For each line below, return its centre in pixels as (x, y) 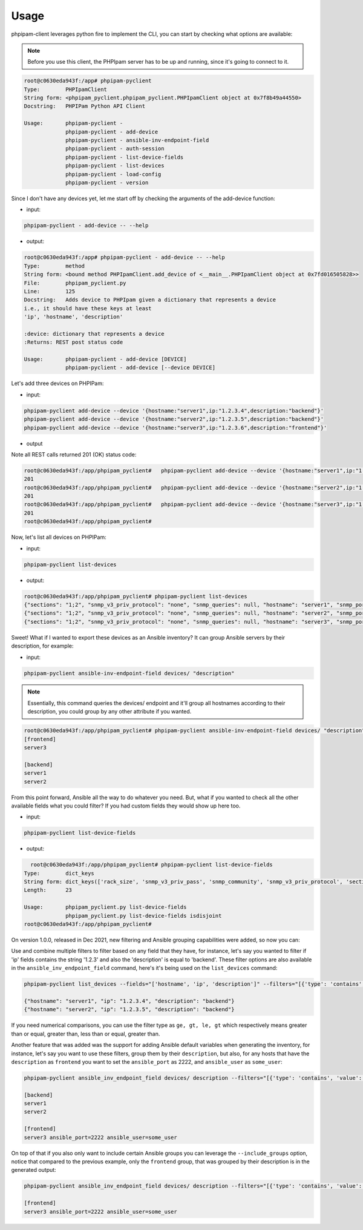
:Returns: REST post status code (74, 342)
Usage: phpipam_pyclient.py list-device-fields (105, 907)
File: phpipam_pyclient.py (75, 283)
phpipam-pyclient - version (107, 183)
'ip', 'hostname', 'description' (74, 317)
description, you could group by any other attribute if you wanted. (110, 712)
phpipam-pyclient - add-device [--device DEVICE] (141, 368)
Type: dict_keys (59, 873)
